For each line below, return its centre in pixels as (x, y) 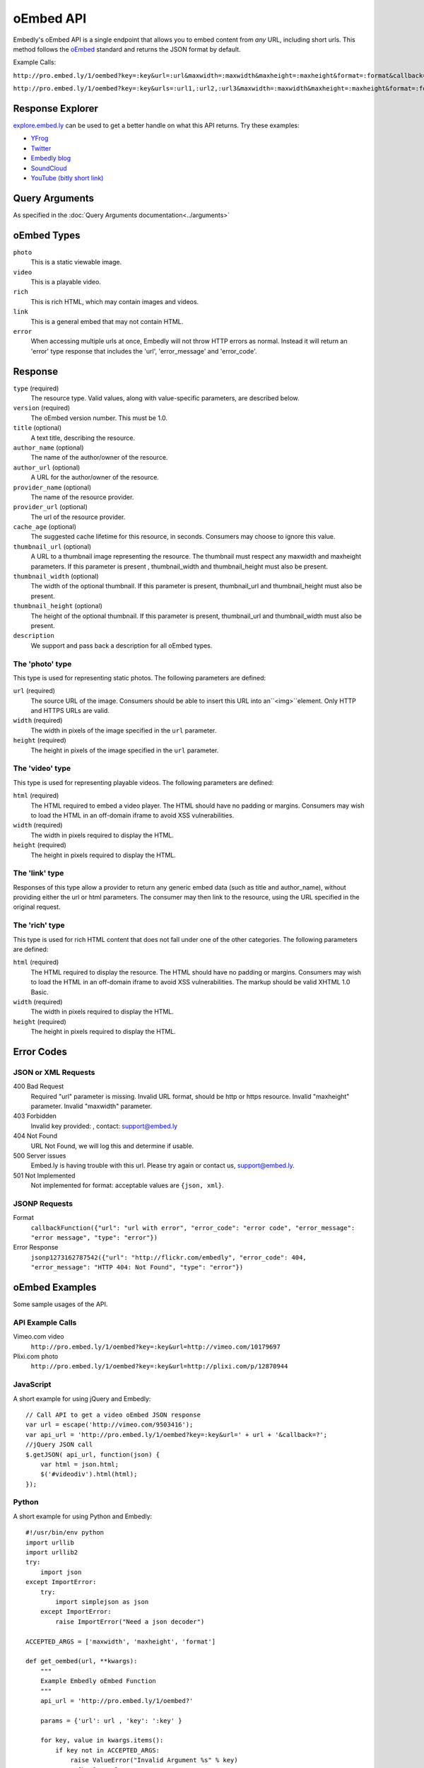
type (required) (36, 388)
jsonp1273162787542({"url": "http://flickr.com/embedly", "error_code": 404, (169, 1257)
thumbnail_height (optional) (58, 606)
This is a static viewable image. (76, 262)
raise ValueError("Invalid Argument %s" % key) (154, 1760)
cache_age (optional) (45, 527)
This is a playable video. (66, 281)
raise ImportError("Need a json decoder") (130, 1622)
